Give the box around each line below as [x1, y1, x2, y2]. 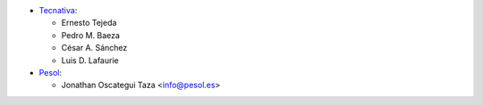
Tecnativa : [38, 5, 78, 15]
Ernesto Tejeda [61, 18, 117, 28]
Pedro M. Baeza [61, 29, 121, 40]
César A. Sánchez [61, 43, 128, 53]
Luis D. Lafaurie [61, 54, 120, 66]
